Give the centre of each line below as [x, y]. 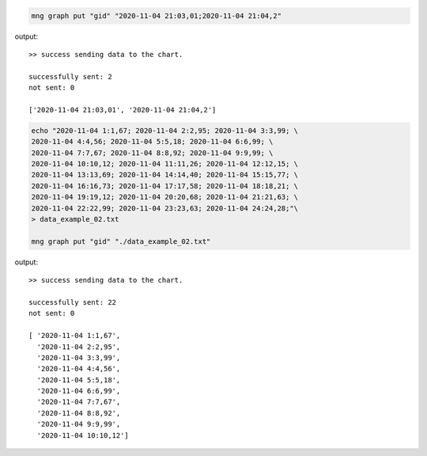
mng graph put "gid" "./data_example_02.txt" [121, 241]
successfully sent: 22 [73, 302]
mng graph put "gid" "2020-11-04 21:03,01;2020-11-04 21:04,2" [157, 15]
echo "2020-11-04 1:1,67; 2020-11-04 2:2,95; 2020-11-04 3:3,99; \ [165, 130]
